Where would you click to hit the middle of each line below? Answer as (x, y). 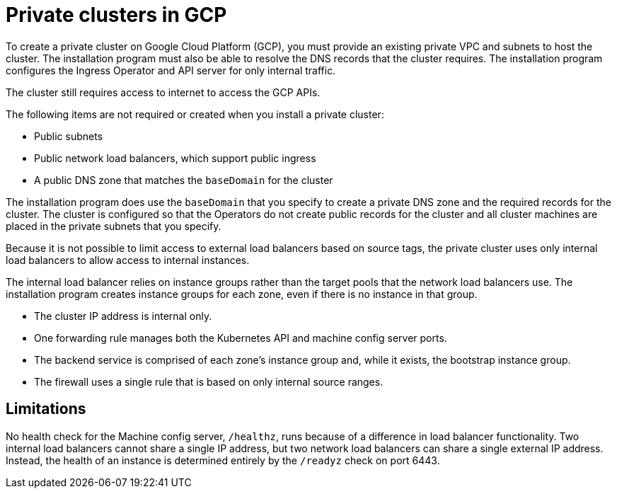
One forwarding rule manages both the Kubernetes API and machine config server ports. (241, 338)
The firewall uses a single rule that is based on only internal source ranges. (209, 381)
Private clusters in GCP (116, 15)
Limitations (46, 409)
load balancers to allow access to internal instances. (128, 260)
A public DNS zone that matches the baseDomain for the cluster (184, 180)
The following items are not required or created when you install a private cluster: (195, 114)
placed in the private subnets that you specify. (114, 226)
